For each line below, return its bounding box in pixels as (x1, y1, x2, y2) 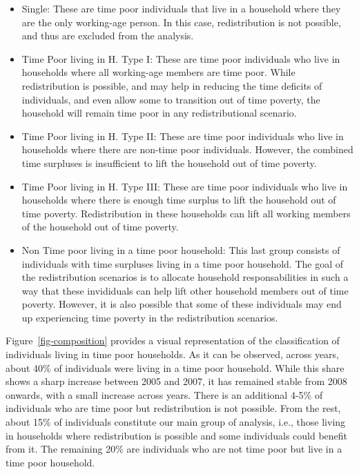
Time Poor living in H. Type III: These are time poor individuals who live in (21, 179, 348, 193)
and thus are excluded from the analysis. (21, 28, 194, 43)
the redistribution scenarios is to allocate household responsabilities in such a (21, 270, 349, 284)
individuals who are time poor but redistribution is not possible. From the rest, (6, 401, 341, 415)
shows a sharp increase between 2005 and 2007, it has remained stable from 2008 (6, 374, 347, 388)
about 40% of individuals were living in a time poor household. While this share (6, 360, 345, 375)
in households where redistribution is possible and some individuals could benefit (6, 428, 348, 442)
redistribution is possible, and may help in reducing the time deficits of (21, 78, 322, 92)
